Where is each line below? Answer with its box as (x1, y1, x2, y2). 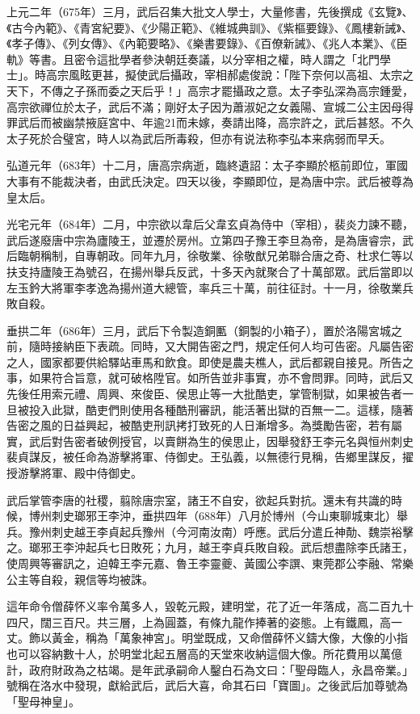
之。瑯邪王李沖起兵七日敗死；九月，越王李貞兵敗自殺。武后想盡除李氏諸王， (6, 539, 414, 556)
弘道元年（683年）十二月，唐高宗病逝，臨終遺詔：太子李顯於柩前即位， (6, 157, 385, 174)
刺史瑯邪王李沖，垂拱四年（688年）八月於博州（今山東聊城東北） (51, 507, 397, 524)
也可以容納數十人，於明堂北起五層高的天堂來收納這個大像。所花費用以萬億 (6, 645, 402, 661)
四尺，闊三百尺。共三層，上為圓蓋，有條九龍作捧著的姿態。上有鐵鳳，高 (6, 613, 391, 630)
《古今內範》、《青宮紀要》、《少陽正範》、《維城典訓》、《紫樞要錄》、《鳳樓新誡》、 (6, 19, 413, 36)
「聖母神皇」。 (6, 692, 80, 709)
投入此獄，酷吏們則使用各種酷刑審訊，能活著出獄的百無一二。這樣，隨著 (28, 401, 414, 418)
